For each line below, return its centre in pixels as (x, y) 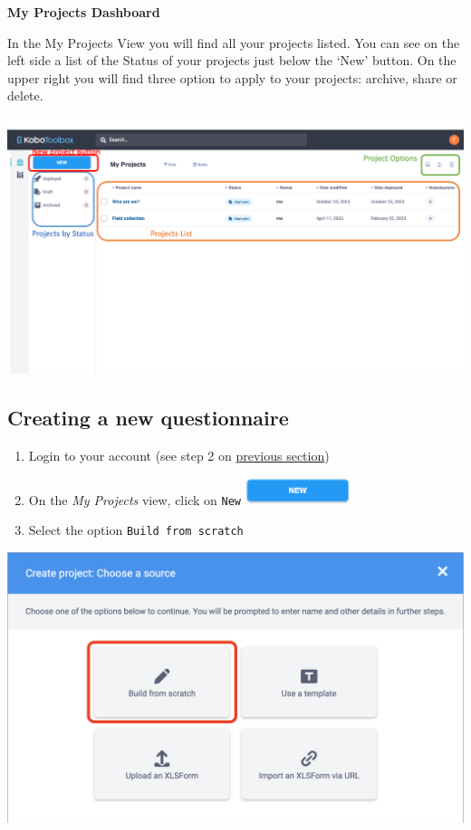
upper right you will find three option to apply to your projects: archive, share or (232, 77)
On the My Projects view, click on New (135, 499)
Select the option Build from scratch (136, 530)
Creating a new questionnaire (148, 418)
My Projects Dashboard (84, 12)
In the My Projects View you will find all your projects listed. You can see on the (234, 42)
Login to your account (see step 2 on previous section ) (179, 456)
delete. (25, 95)
